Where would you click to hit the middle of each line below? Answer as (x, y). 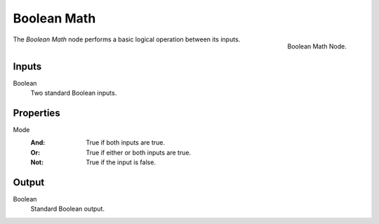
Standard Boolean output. (68, 209)
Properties (36, 113)
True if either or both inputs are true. (139, 152)
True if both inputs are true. (125, 143)
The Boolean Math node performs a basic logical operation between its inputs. (127, 39)
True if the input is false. (121, 162)
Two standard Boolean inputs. (74, 93)
